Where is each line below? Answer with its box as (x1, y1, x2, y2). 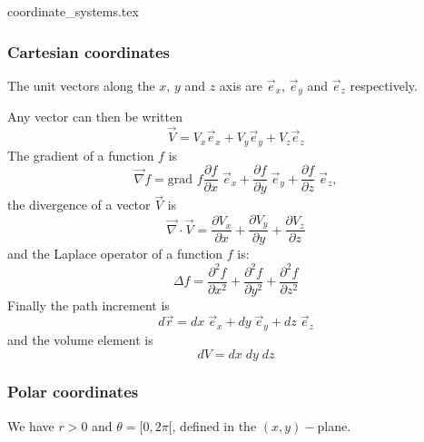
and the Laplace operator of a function (7, 244, 223, 263)
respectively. (350, 75, 418, 94)
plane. (317, 416, 351, 435)
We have (7, 416, 54, 435)
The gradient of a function (7, 145, 154, 164)
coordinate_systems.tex (7, 2, 139, 20)
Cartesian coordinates (7, 40, 171, 63)
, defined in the (172, 416, 257, 435)
